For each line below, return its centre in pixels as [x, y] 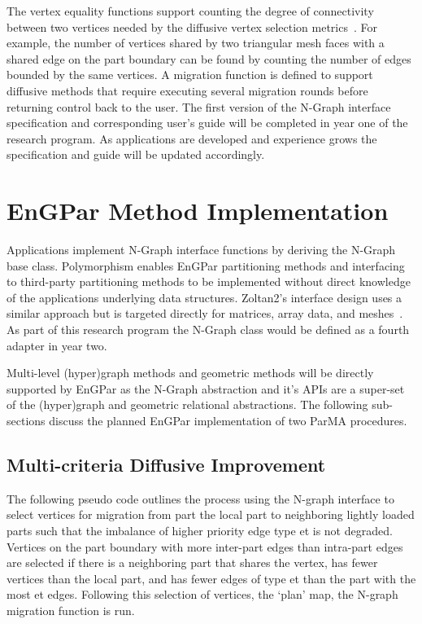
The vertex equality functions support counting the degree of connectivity [190, 11]
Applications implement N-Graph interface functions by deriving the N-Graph [201, 250]
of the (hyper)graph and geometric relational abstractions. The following [187, 404]
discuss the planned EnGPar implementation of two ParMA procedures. [228, 420]
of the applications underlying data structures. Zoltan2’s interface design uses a [204, 297]
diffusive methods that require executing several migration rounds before [187, 90]
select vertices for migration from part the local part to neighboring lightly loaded [211, 514]
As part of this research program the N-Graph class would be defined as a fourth [208, 330]
